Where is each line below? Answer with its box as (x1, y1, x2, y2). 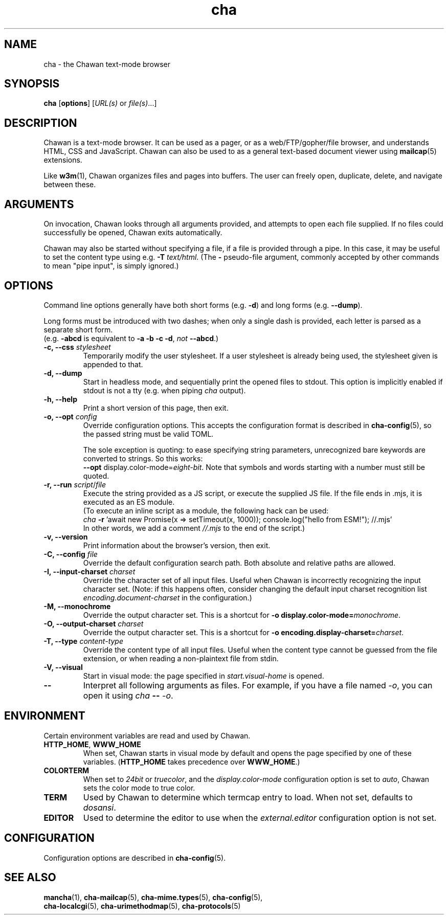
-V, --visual (43, 662, 83, 671)
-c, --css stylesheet (43, 342, 111, 351)
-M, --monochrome (43, 601, 111, 611)
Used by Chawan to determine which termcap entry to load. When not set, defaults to (83, 792, 413, 802)
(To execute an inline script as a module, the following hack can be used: (83, 506, 329, 515)
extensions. (43, 155, 82, 165)
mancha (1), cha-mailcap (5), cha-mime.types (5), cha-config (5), (43, 892, 263, 902)
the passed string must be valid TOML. (83, 429, 214, 438)
